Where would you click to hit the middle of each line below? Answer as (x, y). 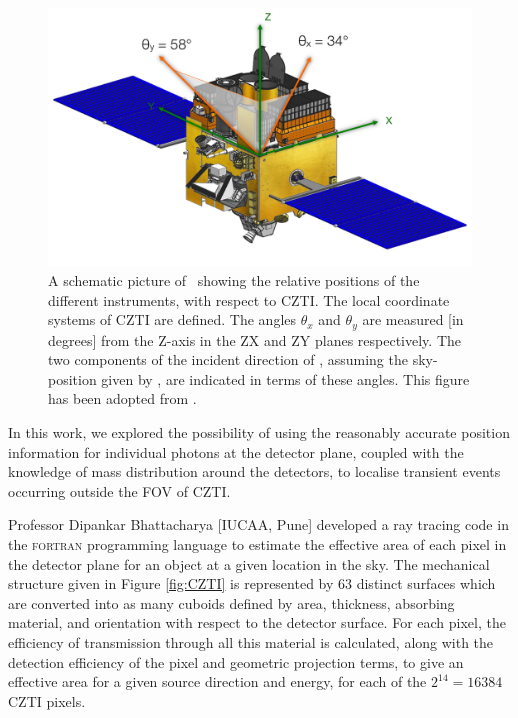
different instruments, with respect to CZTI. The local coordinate (249, 299)
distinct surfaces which (426, 583)
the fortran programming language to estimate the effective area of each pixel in (257, 543)
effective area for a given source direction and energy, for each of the (217, 681)
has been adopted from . (122, 398)
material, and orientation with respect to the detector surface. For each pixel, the (257, 622)
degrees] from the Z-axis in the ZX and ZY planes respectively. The (254, 339)
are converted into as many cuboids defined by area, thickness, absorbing (231, 602)
